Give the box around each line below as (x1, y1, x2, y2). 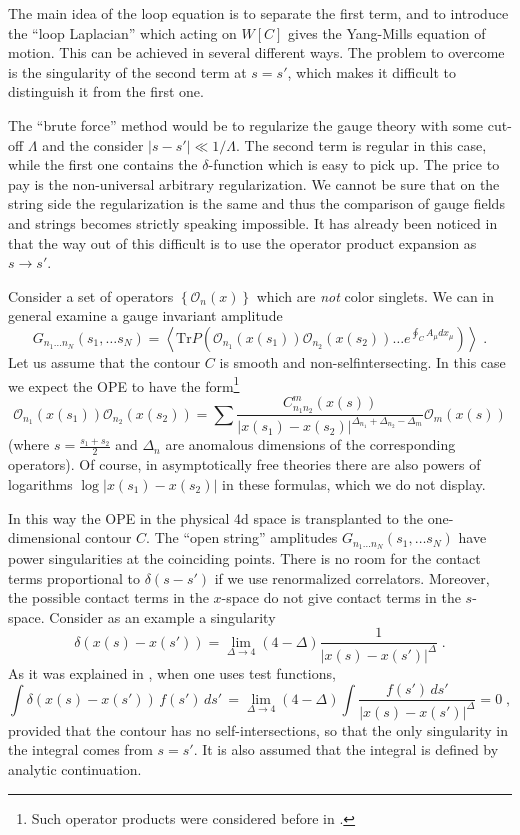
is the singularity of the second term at (8, 61, 247, 82)
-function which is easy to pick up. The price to (208, 154, 500, 175)
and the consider (42, 134, 144, 155)
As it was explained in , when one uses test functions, (8, 662, 336, 683)
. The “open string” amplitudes (146, 527, 338, 548)
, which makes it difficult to (287, 61, 456, 82)
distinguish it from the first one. (8, 81, 204, 102)
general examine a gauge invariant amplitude (8, 305, 283, 326)
